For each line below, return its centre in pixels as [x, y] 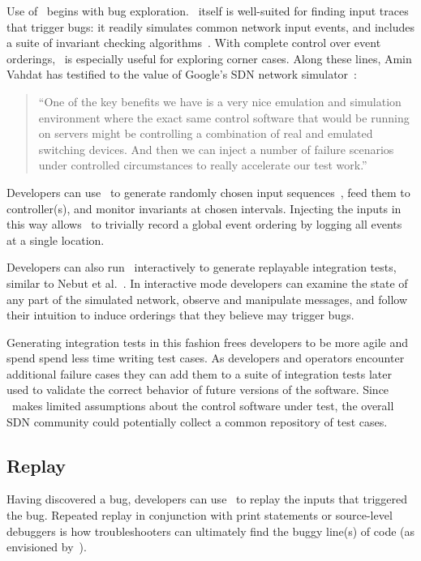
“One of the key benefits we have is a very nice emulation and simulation [220, 101]
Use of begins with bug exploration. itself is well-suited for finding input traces [208, 11]
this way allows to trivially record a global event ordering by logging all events [204, 224]
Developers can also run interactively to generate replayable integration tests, [202, 267]
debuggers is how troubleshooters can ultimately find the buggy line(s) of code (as [211, 531]
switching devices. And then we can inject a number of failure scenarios [216, 149]
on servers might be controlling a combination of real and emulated [206, 133]
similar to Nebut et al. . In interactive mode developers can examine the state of [207, 283]
